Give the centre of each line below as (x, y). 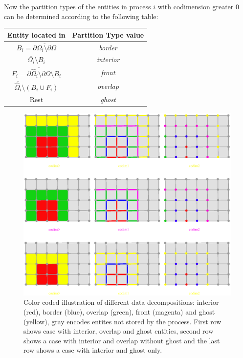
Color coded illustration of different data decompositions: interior (121, 302)
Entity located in (36, 34)
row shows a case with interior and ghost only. (93, 350)
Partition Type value (108, 34)
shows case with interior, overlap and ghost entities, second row (119, 331)
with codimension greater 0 (198, 6)
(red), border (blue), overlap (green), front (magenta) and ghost (119, 312)
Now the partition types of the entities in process (77, 6)
